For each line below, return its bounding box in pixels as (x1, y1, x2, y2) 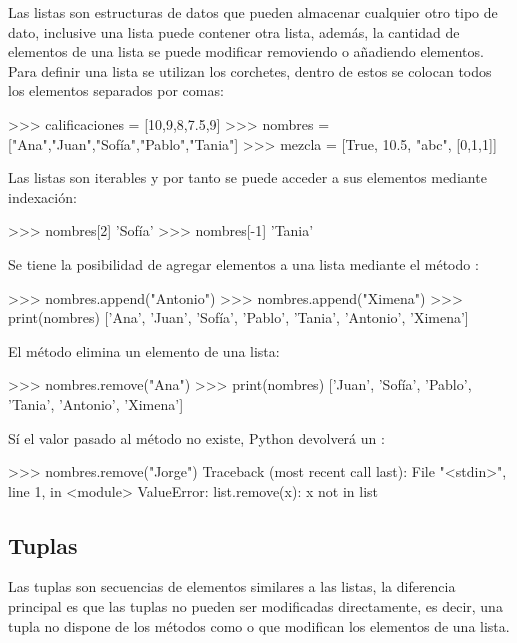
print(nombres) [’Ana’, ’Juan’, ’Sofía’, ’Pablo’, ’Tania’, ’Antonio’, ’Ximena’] (8, 307, 469, 328)
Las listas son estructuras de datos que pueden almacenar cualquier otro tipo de (8, 2, 498, 22)
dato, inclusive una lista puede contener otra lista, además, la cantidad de (8, 21, 460, 42)
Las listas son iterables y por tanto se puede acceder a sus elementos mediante (8, 167, 487, 188)
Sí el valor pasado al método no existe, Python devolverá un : (8, 427, 385, 448)
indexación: (8, 186, 77, 207)
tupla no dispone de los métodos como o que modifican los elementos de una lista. (8, 615, 510, 636)
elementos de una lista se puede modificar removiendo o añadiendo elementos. (8, 41, 484, 62)
